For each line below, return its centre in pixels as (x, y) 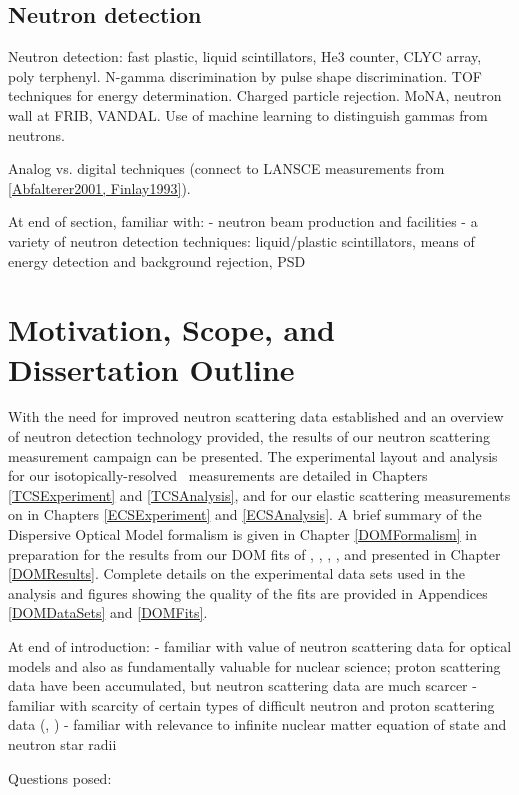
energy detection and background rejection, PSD (157, 260)
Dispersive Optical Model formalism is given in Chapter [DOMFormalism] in (243, 534)
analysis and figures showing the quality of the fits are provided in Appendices (248, 592)
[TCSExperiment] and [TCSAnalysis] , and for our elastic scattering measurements (259, 494)
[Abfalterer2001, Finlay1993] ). (99, 187)
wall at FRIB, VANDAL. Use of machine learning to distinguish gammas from (248, 114)
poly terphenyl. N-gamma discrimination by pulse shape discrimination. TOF (245, 75)
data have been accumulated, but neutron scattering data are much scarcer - (242, 685)
